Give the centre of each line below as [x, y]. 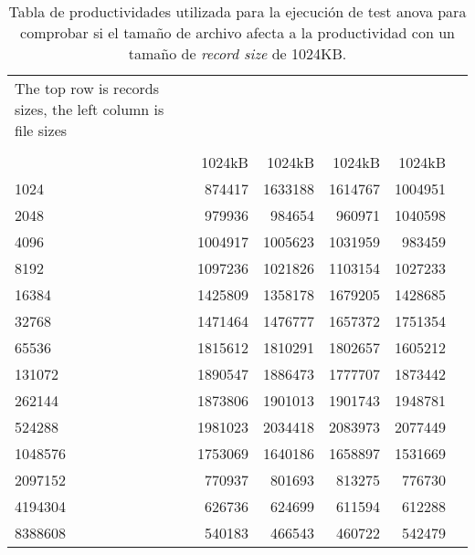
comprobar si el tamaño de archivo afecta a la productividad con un [237, 32]
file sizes [41, 130]
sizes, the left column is [90, 109]
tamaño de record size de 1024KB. [237, 53]
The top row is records [87, 88]
